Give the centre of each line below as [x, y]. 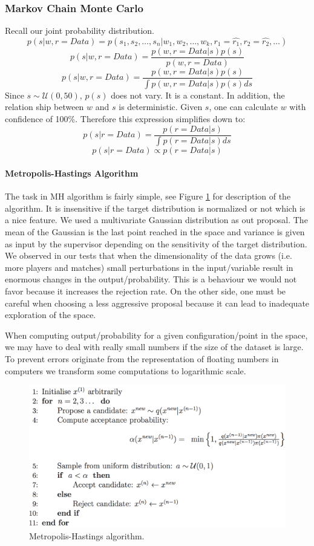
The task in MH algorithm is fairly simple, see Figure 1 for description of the [148, 196]
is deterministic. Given [161, 107]
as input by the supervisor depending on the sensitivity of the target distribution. [156, 243]
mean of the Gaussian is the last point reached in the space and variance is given [155, 232]
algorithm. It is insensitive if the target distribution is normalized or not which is [155, 208]
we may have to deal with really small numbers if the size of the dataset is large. [154, 347]
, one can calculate [243, 107]
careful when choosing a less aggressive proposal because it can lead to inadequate [157, 303]
